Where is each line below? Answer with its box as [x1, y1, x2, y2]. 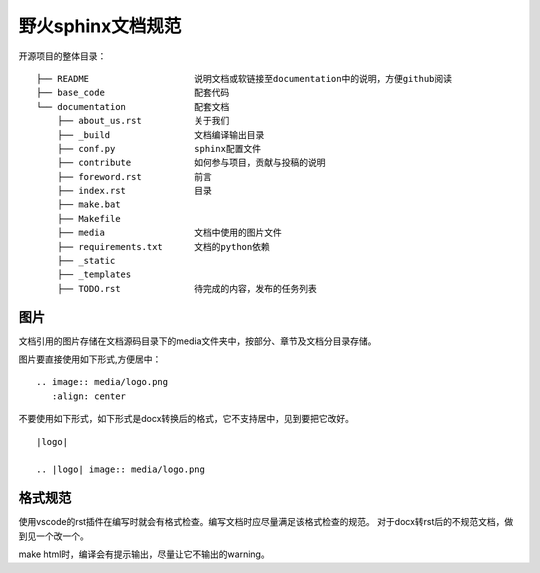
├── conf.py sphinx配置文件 [56, 143, 262, 154]
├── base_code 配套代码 [36, 87, 230, 99]
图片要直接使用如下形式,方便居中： [18, 353, 162, 365]
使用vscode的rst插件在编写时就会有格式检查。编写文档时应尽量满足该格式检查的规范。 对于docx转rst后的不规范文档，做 [18, 516, 514, 528]
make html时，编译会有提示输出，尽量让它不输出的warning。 [18, 548, 270, 560]
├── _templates [56, 269, 132, 280]
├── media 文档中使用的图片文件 [56, 227, 282, 239]
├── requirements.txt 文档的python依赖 [56, 241, 270, 252]
